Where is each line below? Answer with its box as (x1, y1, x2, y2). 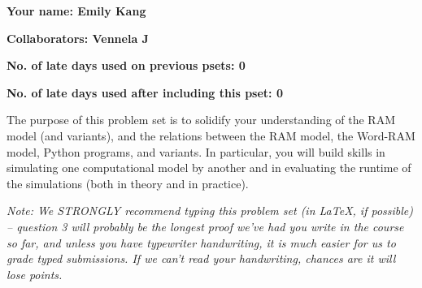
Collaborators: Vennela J (7, 29, 149, 46)
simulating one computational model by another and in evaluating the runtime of (7, 159, 411, 176)
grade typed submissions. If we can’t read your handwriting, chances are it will (7, 250, 396, 267)
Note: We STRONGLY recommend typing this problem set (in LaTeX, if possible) (7, 202, 413, 219)
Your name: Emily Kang (7, 2, 146, 19)
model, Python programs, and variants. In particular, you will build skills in (7, 143, 385, 160)
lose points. (7, 265, 63, 282)
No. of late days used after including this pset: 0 (7, 84, 283, 101)
